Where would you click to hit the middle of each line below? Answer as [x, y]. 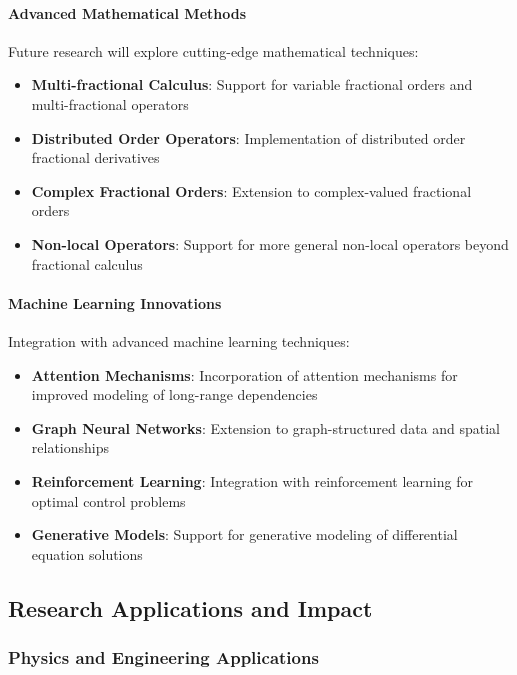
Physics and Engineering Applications [163, 656]
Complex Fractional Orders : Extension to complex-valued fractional [251, 190]
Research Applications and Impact [190, 607]
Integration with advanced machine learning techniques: [179, 340]
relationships [70, 447]
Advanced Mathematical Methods [127, 12]
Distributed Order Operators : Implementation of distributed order [248, 137]
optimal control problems [108, 500]
